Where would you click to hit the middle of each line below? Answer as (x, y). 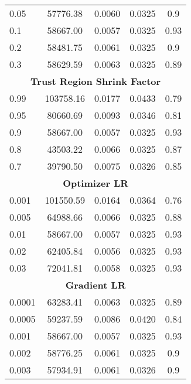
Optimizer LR (96, 183)
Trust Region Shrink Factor (96, 81)
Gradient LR (95, 285)
